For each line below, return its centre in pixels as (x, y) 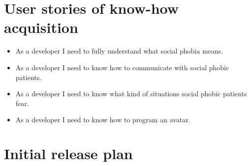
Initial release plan (68, 153)
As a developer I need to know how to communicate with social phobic (122, 67)
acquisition (41, 27)
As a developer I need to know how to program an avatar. (103, 120)
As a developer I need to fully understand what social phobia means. (119, 51)
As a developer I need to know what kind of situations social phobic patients (131, 94)
